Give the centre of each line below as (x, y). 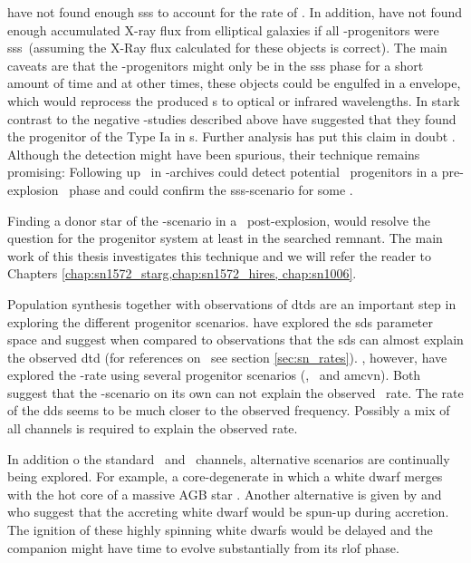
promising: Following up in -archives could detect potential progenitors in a (223, 172)
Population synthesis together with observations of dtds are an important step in (232, 303)
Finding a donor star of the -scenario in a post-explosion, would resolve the (219, 220)
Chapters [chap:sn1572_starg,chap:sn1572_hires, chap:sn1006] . (182, 273)
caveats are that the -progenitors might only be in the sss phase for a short (216, 65)
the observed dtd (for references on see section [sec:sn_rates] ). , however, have (227, 357)
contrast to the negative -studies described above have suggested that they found (232, 118)
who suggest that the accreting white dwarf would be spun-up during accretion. (228, 512)
